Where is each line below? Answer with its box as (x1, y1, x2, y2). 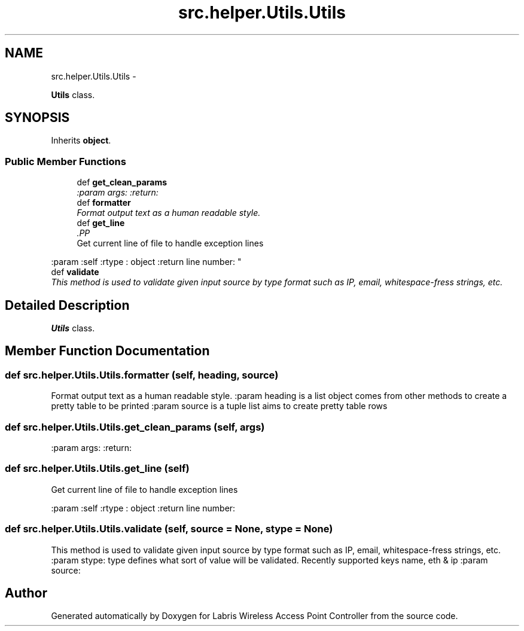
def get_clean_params (77, 177, 167, 188)
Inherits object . (51, 135, 111, 146)
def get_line (77, 218, 125, 228)
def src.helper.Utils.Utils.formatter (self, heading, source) (5, 368, 279, 381)
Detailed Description (5, 297, 130, 313)
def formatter (77, 197, 131, 208)
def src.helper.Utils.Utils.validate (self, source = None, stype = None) (5, 523, 333, 535)
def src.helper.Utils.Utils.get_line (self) (5, 462, 190, 475)
